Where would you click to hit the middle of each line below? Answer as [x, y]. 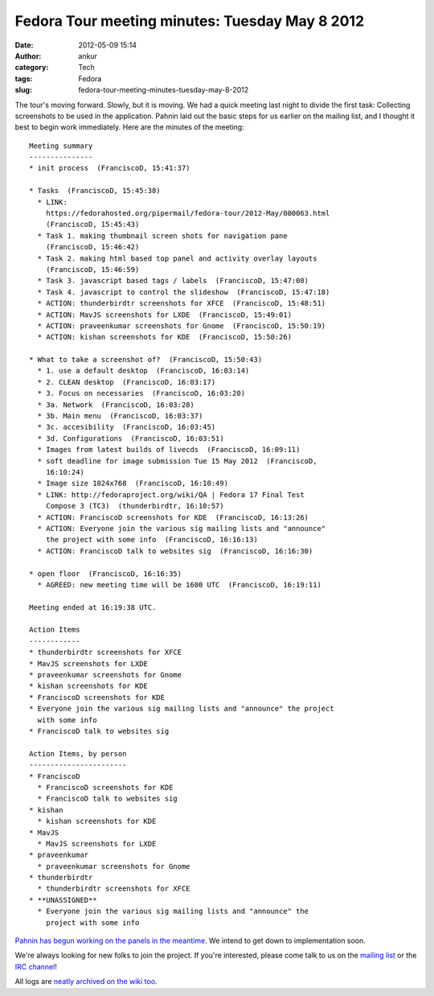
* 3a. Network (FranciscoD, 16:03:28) [116, 405]
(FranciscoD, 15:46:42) [92, 247]
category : [32, 68]
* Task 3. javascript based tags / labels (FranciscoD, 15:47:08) [173, 281]
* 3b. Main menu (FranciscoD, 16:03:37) [120, 416]
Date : [24, 45]
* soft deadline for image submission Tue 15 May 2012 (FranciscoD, [177, 461]
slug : [23, 90]
